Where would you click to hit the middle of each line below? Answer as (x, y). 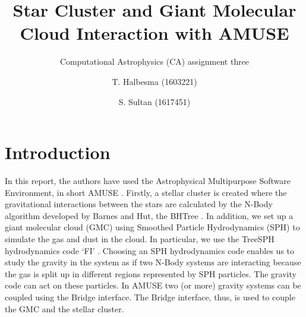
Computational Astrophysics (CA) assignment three (154, 61)
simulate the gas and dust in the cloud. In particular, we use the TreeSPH (140, 239)
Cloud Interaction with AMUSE (154, 33)
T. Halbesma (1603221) (154, 81)
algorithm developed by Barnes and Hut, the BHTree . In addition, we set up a (149, 215)
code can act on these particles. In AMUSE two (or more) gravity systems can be (153, 285)
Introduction (58, 152)
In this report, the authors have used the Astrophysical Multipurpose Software (148, 181)
